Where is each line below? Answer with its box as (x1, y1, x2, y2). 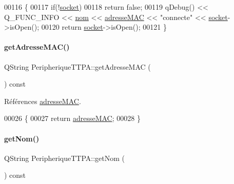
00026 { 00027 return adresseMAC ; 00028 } (4, 113, 141, 124)
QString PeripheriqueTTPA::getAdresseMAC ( (4, 61, 151, 72)
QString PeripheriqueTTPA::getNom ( (4, 152, 125, 163)
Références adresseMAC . (4, 95, 81, 106)
